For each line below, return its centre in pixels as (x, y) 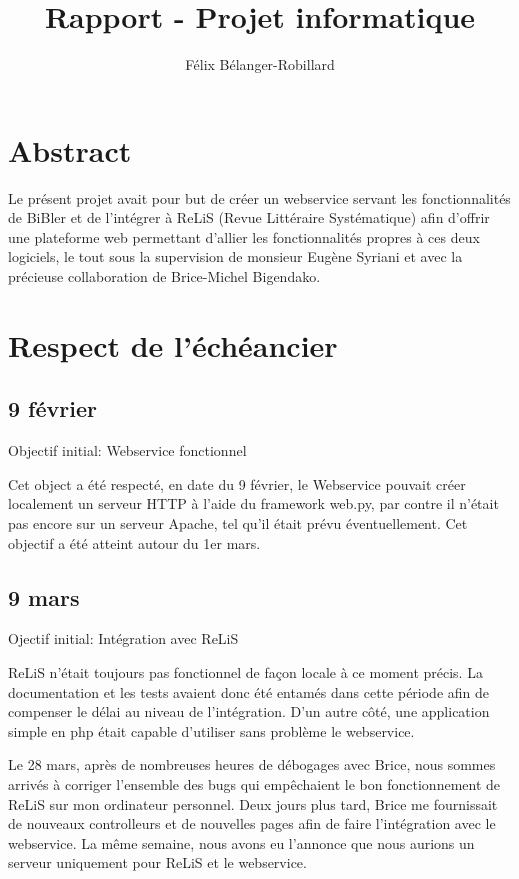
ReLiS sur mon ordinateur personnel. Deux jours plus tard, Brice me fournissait (253, 803)
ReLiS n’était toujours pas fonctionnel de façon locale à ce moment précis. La (245, 671)
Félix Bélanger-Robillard (260, 64)
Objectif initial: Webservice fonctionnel (127, 450)
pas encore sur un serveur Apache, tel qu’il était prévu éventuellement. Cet (238, 522)
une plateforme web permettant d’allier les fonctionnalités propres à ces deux (244, 236)
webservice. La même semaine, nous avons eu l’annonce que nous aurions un (241, 842)
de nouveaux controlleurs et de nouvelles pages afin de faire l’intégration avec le (252, 823)
